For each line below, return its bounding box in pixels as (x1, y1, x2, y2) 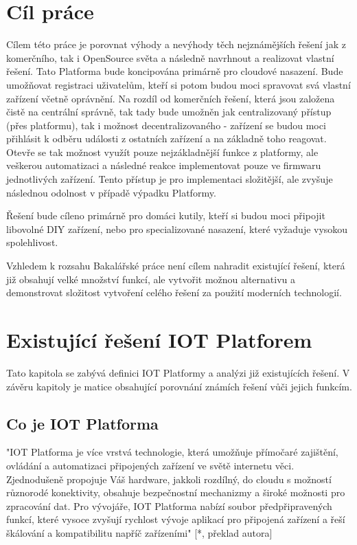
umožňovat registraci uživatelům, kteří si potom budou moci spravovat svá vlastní (6, 77, 351, 91)
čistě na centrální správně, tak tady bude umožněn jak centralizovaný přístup (6, 104, 332, 119)
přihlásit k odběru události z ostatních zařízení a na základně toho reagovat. (6, 131, 327, 146)
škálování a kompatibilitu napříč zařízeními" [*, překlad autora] (6, 525, 273, 540)
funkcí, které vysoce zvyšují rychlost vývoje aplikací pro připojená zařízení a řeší (6, 512, 345, 526)
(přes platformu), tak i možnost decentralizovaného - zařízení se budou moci (6, 118, 326, 132)
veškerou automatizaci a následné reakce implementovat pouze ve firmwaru (6, 158, 321, 173)
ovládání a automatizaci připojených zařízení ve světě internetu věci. (6, 458, 295, 472)
